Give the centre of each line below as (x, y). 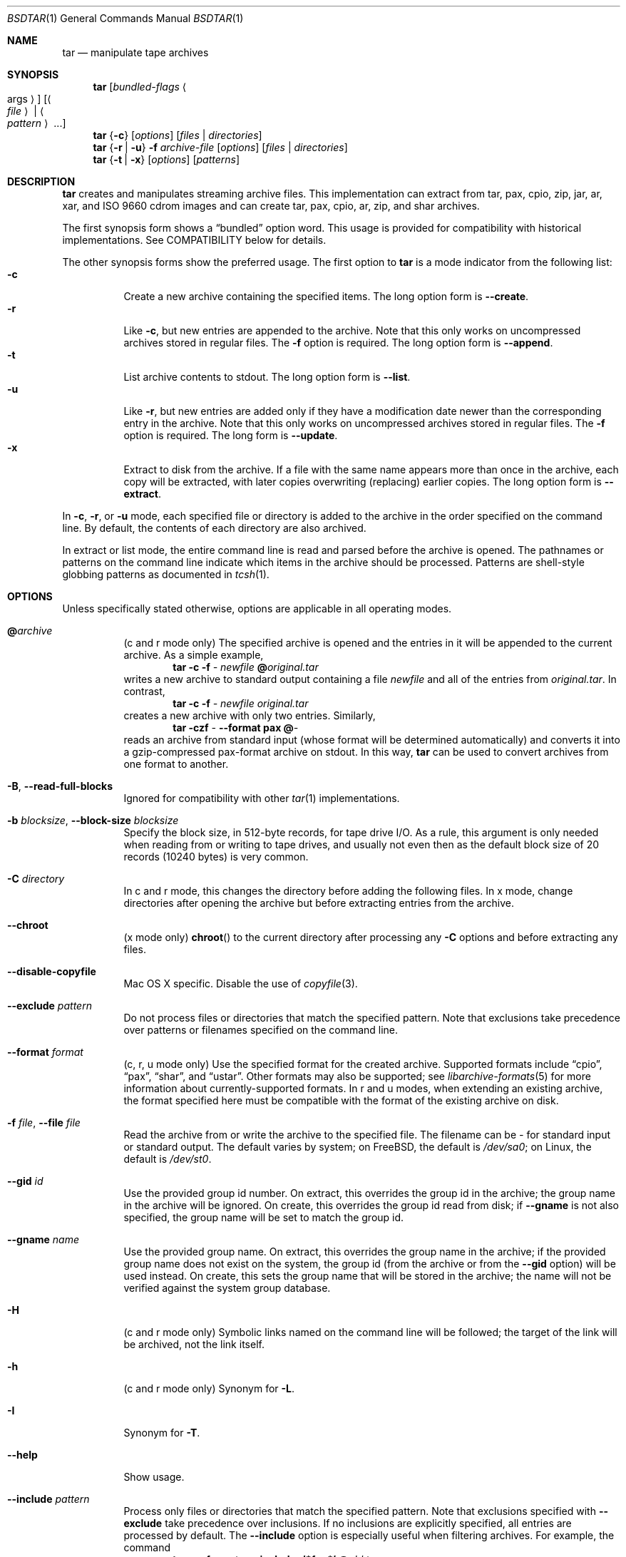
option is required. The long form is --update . (231, 435)
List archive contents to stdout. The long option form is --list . (267, 377)
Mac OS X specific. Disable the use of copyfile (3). (241, 983)
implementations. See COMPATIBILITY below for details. (194, 240)
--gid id (25, 1181)
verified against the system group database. (227, 1288)
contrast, (144, 691)
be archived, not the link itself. (194, 1344)
